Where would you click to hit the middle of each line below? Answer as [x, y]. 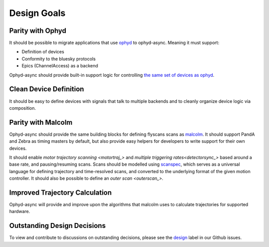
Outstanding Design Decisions [58, 226]
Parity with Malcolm [41, 122]
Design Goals [37, 13]
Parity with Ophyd [38, 31]
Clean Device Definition [47, 89]
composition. [23, 108]
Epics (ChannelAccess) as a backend [60, 66]
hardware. [20, 212]
